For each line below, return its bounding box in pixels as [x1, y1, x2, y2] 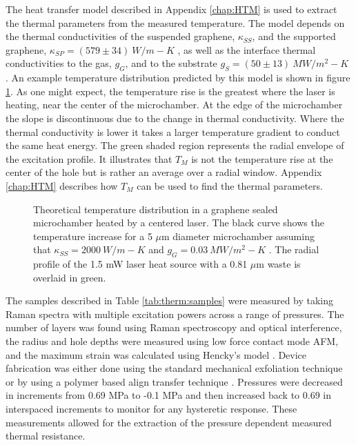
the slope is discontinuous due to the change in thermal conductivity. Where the [6, 110, 344, 125]
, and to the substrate [125, 56, 217, 70]
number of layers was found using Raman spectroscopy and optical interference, [6, 320, 342, 335]
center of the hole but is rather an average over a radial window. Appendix [6, 165, 322, 179]
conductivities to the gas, [6, 56, 112, 70]
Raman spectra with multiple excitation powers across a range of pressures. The [6, 306, 344, 321]
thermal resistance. [6, 428, 86, 443]
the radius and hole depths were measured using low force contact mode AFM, [6, 334, 339, 348]
